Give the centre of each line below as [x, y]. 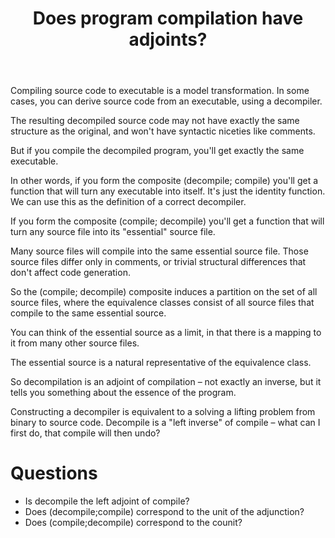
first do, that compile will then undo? [85, 433]
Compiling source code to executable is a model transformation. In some [160, 91]
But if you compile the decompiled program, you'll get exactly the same [157, 151]
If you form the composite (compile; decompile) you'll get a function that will [167, 221]
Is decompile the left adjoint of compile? [107, 501]
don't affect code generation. [70, 273]
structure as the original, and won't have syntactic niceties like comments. [163, 131]
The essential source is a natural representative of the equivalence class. [161, 363]
